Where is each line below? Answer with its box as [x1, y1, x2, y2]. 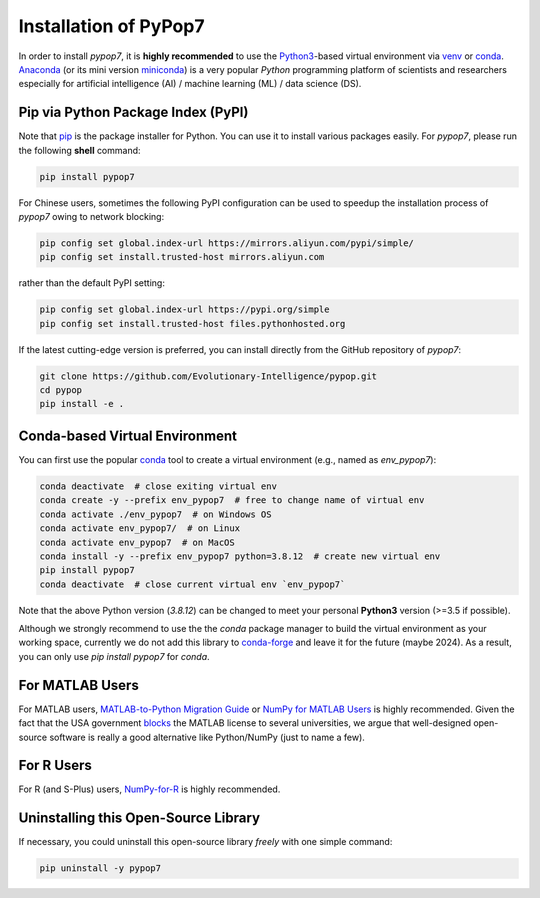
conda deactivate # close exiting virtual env [39, 480, 277, 492]
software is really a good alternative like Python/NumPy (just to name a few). [49, 731, 365, 743]
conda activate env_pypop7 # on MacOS [39, 536, 235, 548]
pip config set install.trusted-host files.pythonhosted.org [39, 318, 346, 329]
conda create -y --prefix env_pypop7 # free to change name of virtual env [39, 495, 425, 506]
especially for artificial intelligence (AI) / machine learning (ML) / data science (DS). [18, 78, 362, 90]
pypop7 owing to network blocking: [18, 210, 165, 222]
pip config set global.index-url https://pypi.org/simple [39, 304, 330, 315]
